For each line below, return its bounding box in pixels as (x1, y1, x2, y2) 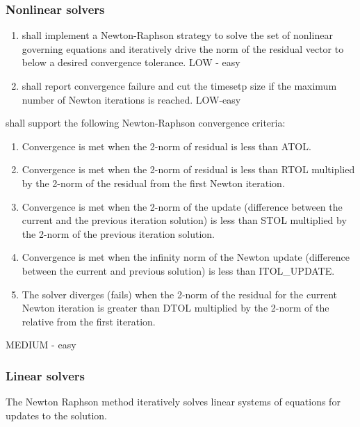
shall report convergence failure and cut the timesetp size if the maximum (22, 79, 337, 92)
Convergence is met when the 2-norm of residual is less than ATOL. (22, 138, 311, 153)
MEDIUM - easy (6, 337, 76, 352)
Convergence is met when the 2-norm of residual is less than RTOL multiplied (22, 162, 355, 177)
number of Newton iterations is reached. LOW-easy (22, 92, 241, 106)
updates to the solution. (6, 408, 108, 422)
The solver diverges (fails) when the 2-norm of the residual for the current (22, 287, 338, 301)
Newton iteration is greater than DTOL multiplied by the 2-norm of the (22, 300, 329, 315)
